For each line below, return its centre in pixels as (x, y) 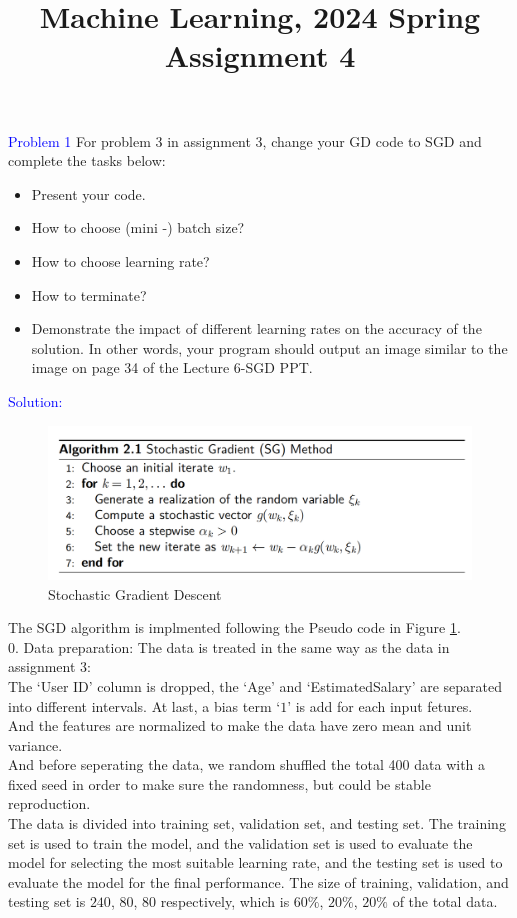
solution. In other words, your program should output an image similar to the (269, 347)
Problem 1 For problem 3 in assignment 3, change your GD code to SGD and (245, 140)
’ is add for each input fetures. (380, 705)
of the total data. (445, 901)
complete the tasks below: (87, 160)
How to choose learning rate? (120, 260)
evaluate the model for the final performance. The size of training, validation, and (258, 881)
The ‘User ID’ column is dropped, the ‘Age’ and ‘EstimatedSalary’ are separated (255, 685)
